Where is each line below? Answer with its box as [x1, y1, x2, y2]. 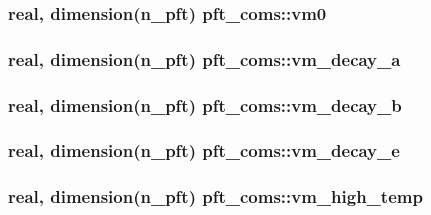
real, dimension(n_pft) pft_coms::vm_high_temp [8, 184, 423, 209]
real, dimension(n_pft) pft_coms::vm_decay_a [8, 46, 401, 71]
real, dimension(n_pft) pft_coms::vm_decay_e [8, 138, 400, 163]
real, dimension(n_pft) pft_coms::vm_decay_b [8, 92, 402, 117]
